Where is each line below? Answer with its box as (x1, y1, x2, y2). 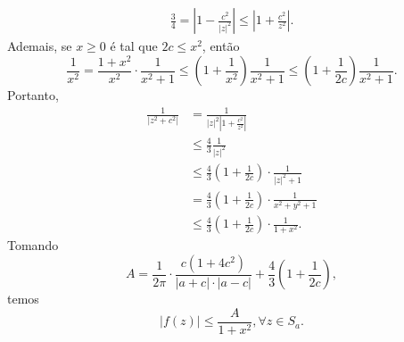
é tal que (110, 37, 158, 55)
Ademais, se (7, 37, 72, 55)
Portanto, (7, 86, 59, 104)
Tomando (7, 236, 59, 254)
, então (202, 37, 240, 55)
